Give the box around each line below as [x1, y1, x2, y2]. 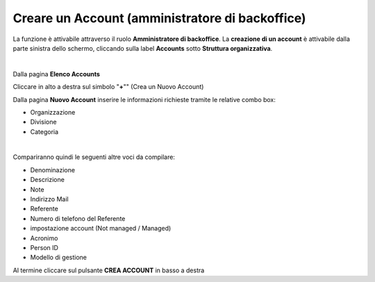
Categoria [30, 127, 59, 135]
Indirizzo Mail [30, 195, 69, 204]
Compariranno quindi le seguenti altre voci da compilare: [12, 153, 175, 161]
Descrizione [30, 176, 65, 184]
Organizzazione [30, 108, 76, 116]
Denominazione [30, 165, 76, 174]
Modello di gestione [30, 254, 87, 262]
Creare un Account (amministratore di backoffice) [12, 10, 306, 26]
